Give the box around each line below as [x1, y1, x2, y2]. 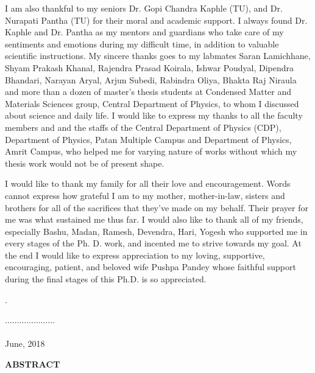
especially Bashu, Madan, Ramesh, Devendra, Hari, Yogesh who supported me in [5, 225, 308, 237]
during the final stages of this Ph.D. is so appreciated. [5, 273, 207, 285]
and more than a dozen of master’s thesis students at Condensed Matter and [5, 85, 292, 98]
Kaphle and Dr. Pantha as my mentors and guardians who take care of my [5, 26, 284, 38]
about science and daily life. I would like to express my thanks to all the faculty [5, 109, 303, 122]
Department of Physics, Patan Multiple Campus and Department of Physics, [5, 133, 292, 145]
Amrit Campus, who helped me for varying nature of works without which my [5, 145, 297, 158]
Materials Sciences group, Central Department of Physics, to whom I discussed [5, 97, 299, 110]
